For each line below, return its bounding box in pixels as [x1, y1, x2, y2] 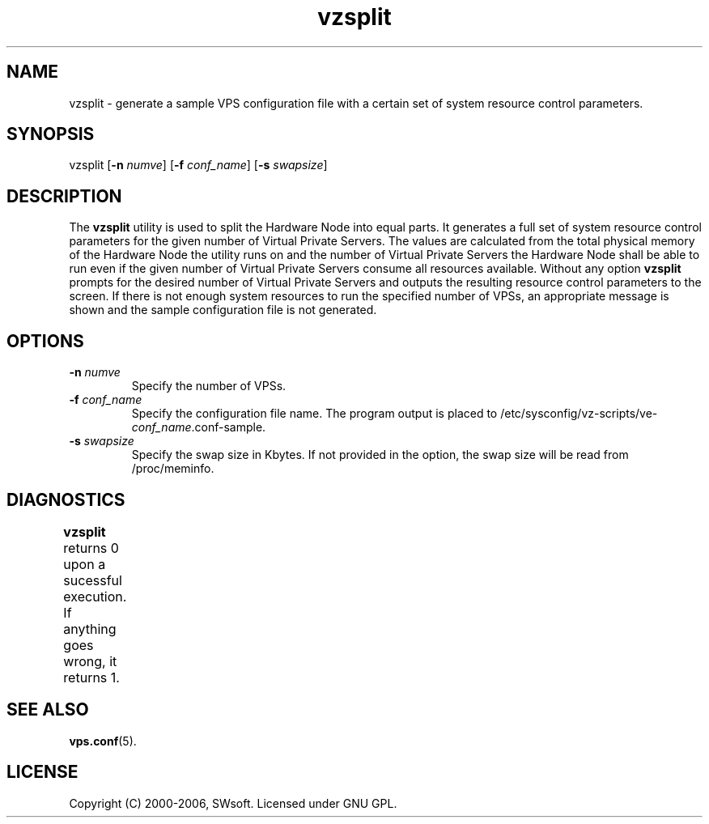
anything [63, 620, 117, 637]
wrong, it [63, 652, 117, 669]
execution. [63, 588, 127, 605]
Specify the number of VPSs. [131, 379, 287, 393]
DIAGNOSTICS [6, 489, 125, 510]
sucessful [63, 571, 122, 588]
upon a [63, 555, 106, 572]
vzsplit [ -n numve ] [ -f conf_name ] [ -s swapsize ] [69, 158, 328, 172]
